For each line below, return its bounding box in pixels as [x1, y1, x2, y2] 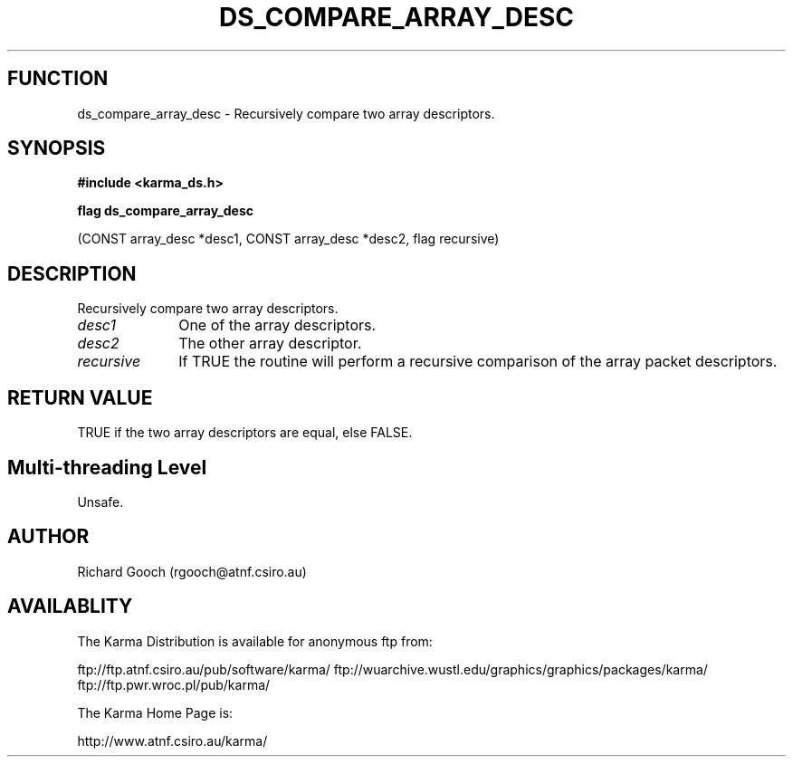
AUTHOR [7, 525, 90, 549]
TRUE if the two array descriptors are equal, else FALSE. [77, 425, 413, 441]
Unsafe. [77, 493, 124, 510]
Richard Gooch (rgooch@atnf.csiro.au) [77, 563, 307, 579]
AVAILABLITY [7, 595, 133, 618]
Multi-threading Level [7, 455, 207, 479]
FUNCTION [7, 67, 109, 91]
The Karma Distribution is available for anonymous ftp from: [77, 633, 433, 649]
